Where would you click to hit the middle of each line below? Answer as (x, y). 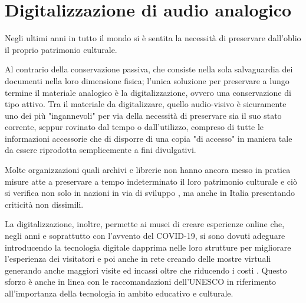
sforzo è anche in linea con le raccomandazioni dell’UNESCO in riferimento (141, 282)
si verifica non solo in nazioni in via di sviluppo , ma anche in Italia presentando (150, 193)
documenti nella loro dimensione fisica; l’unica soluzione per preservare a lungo (147, 80)
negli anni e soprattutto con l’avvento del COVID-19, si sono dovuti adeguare (145, 236)
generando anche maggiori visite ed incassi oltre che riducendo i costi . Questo (146, 270)
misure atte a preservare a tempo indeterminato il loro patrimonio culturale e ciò (151, 181)
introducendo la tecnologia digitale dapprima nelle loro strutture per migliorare (148, 247)
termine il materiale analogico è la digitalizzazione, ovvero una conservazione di (148, 92)
